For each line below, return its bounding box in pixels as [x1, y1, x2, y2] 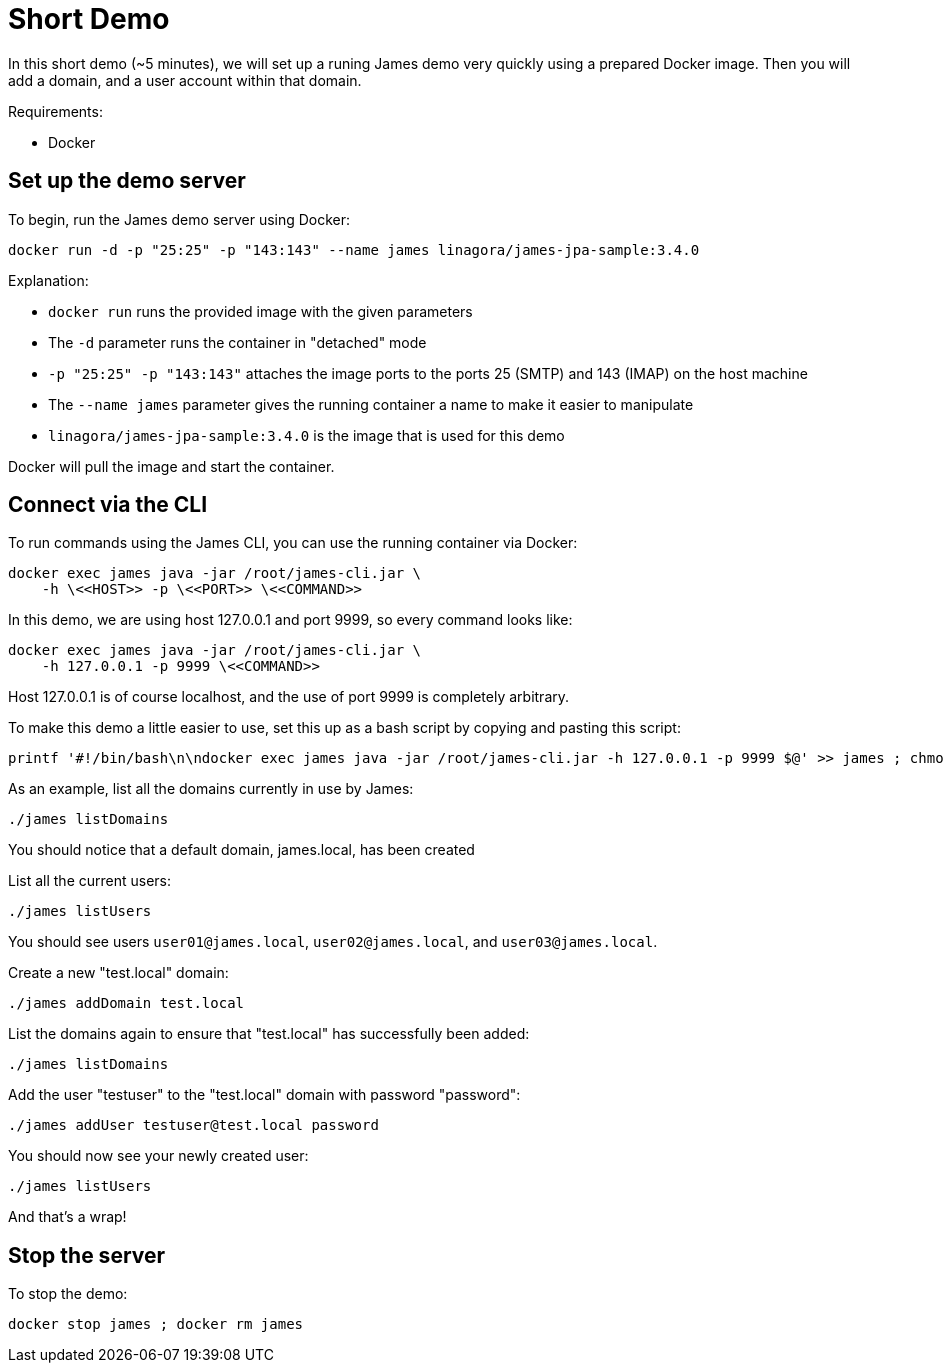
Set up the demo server [8, 168, 246, 194]
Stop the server [8, 1242, 166, 1268]
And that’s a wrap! [8, 1208, 127, 1226]
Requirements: [8, 102, 103, 120]
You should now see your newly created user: [8, 1147, 309, 1165]
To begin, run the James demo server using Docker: [8, 210, 351, 228]
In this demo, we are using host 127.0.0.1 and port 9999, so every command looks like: [8, 611, 573, 629]
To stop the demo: [8, 1285, 128, 1303]
